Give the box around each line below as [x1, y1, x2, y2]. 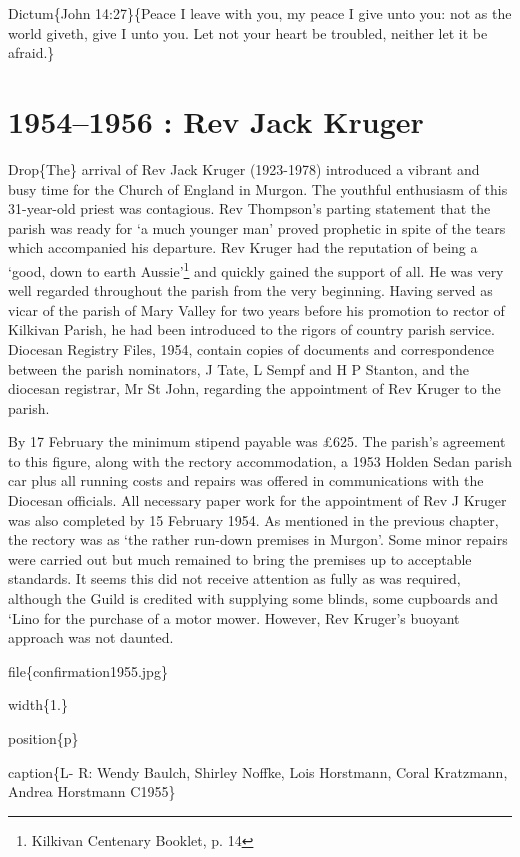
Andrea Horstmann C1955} [8, 781, 176, 802]
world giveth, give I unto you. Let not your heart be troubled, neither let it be [8, 22, 488, 43]
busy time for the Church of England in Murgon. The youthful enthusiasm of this [8, 178, 508, 199]
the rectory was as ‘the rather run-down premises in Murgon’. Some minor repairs [8, 529, 508, 550]
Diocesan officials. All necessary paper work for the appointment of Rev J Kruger [8, 490, 507, 511]
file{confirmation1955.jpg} [8, 660, 168, 681]
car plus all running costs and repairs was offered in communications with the [8, 470, 484, 491]
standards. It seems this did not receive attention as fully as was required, [8, 568, 461, 589]
